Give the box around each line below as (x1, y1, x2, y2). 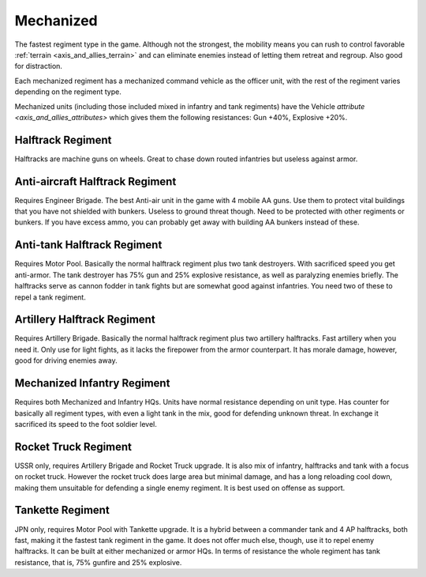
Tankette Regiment (14, 503, 110, 517)
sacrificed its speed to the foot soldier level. (14, 419, 158, 428)
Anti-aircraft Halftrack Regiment (14, 175, 177, 188)
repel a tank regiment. (14, 292, 86, 302)
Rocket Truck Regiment (14, 439, 133, 454)
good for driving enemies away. (14, 356, 118, 365)
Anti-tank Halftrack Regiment (14, 238, 163, 252)
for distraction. (14, 62, 63, 71)
